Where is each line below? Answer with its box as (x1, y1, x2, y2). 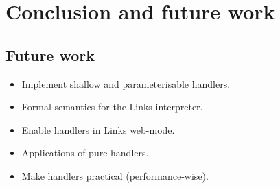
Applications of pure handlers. (21, 145, 149, 160)
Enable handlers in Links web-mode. (21, 122, 175, 137)
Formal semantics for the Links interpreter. (21, 99, 203, 114)
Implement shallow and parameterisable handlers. (21, 76, 231, 91)
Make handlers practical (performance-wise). (21, 168, 209, 183)
